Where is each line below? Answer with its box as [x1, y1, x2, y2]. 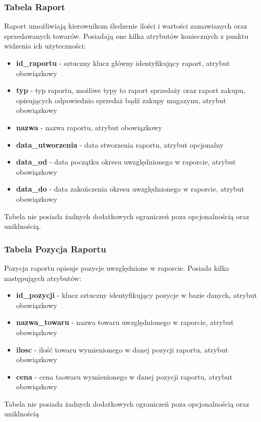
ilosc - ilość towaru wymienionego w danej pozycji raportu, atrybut [16, 344, 228, 355]
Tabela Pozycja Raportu [4, 242, 106, 255]
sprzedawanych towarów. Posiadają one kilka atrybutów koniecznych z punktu [4, 30, 249, 41]
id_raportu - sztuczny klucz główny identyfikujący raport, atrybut [16, 58, 230, 68]
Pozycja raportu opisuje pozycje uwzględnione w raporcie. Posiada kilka [4, 262, 229, 273]
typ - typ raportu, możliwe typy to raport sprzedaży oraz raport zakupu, [16, 85, 246, 96]
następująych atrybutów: [4, 272, 82, 283]
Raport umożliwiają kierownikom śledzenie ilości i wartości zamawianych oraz [4, 20, 247, 31]
